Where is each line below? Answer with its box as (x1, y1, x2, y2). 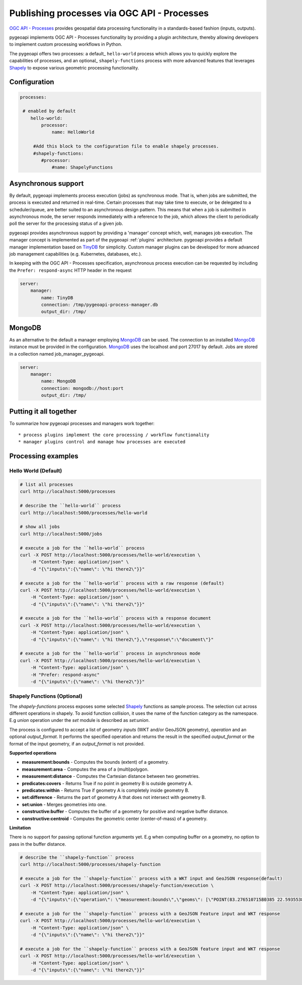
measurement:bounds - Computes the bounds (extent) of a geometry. (22, 759, 169, 765)
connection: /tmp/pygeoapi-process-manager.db (41, 302, 158, 307)
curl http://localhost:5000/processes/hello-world (20, 510, 148, 516)
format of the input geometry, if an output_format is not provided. (9, 741, 145, 747)
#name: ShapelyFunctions (51, 165, 113, 171)
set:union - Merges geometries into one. (22, 801, 107, 807)
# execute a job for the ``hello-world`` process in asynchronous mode (20, 650, 201, 656)
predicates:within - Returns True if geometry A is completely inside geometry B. (22, 787, 190, 793)
